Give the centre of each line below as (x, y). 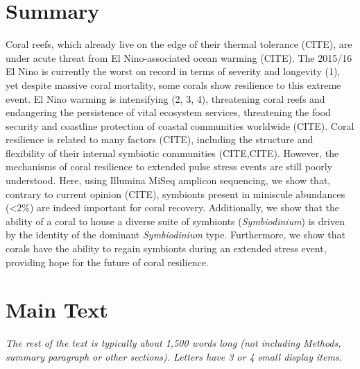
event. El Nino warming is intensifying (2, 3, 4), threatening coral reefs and (165, 98)
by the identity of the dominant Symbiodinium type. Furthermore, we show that (175, 235)
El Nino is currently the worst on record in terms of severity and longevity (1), (173, 71)
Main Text (57, 310)
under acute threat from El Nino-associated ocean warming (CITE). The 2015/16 (179, 57)
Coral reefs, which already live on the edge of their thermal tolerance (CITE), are (179, 44)
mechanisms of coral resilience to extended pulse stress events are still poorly (169, 166)
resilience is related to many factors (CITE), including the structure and (160, 139)
